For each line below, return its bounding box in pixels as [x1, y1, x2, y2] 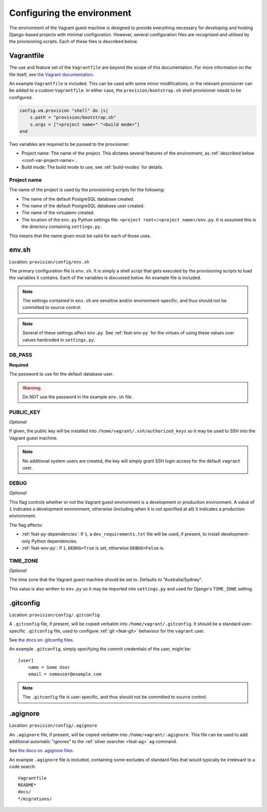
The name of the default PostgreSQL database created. [21, 196, 134, 202]
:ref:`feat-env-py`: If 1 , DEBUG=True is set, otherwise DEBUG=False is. [21, 545, 165, 551]
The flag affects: [9, 522, 43, 528]
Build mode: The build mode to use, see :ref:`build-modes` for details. [21, 164, 163, 170]
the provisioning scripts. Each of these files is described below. [9, 39, 138, 45]
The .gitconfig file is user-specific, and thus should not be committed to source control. [22, 694, 207, 700]
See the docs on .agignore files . [9, 748, 74, 754]
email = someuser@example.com [28, 671, 101, 677]
